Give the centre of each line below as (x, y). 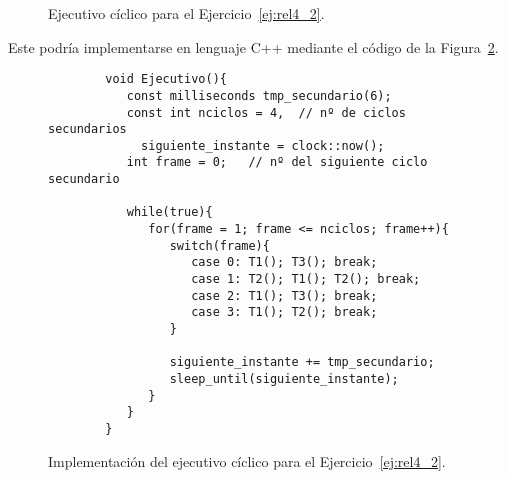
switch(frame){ (219, 245)
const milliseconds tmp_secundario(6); (259, 95)
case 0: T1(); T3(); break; (284, 262)
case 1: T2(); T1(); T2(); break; (306, 279)
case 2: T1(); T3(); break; (284, 295)
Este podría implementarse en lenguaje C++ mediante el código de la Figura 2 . (253, 46)
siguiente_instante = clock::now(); (263, 145)
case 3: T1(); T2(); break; (284, 312)
